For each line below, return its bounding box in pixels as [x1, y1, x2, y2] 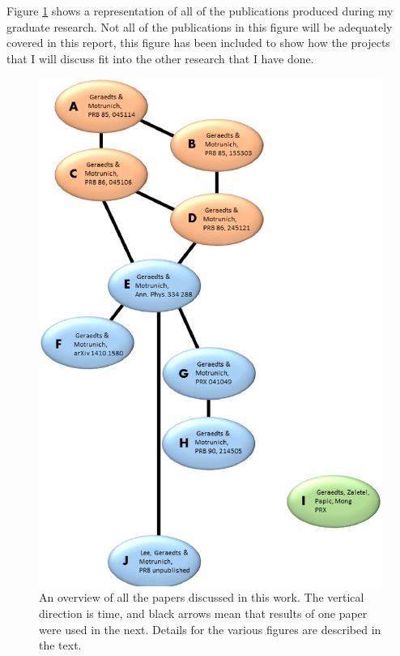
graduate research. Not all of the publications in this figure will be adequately [6, 18, 393, 35]
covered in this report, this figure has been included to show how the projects [6, 34, 390, 51]
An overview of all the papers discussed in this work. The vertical [39, 589, 364, 606]
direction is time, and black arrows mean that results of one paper [39, 605, 368, 622]
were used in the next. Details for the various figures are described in [39, 620, 381, 637]
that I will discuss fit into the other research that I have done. [6, 49, 314, 66]
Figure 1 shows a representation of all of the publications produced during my [6, 2, 394, 19]
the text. [39, 637, 82, 654]
